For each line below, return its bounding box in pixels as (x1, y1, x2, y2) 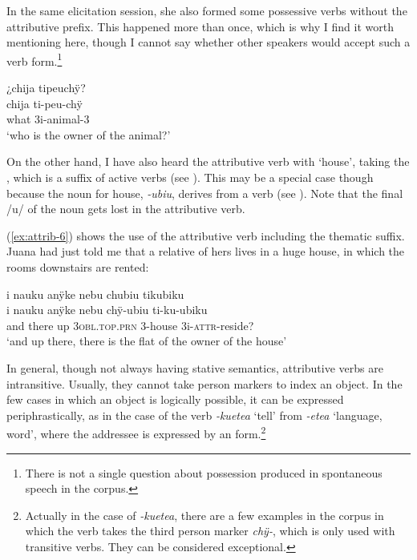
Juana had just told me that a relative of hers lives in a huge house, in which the (6, 243, 405, 260)
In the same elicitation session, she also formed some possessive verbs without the (6, 2, 407, 18)
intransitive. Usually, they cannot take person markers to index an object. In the (6, 375, 403, 392)
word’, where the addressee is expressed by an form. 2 (6, 423, 266, 441)
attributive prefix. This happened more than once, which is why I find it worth (6, 18, 394, 34)
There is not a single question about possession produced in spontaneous (25, 464, 383, 481)
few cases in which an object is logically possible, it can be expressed (6, 391, 344, 408)
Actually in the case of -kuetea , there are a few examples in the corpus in (25, 506, 384, 523)
